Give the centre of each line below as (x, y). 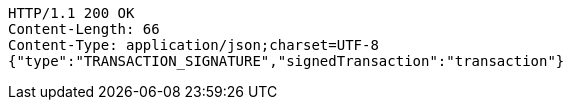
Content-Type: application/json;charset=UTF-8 (193, 45)
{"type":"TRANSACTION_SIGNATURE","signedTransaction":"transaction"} (286, 61)
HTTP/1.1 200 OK (71, 13)
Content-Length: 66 (84, 29)
